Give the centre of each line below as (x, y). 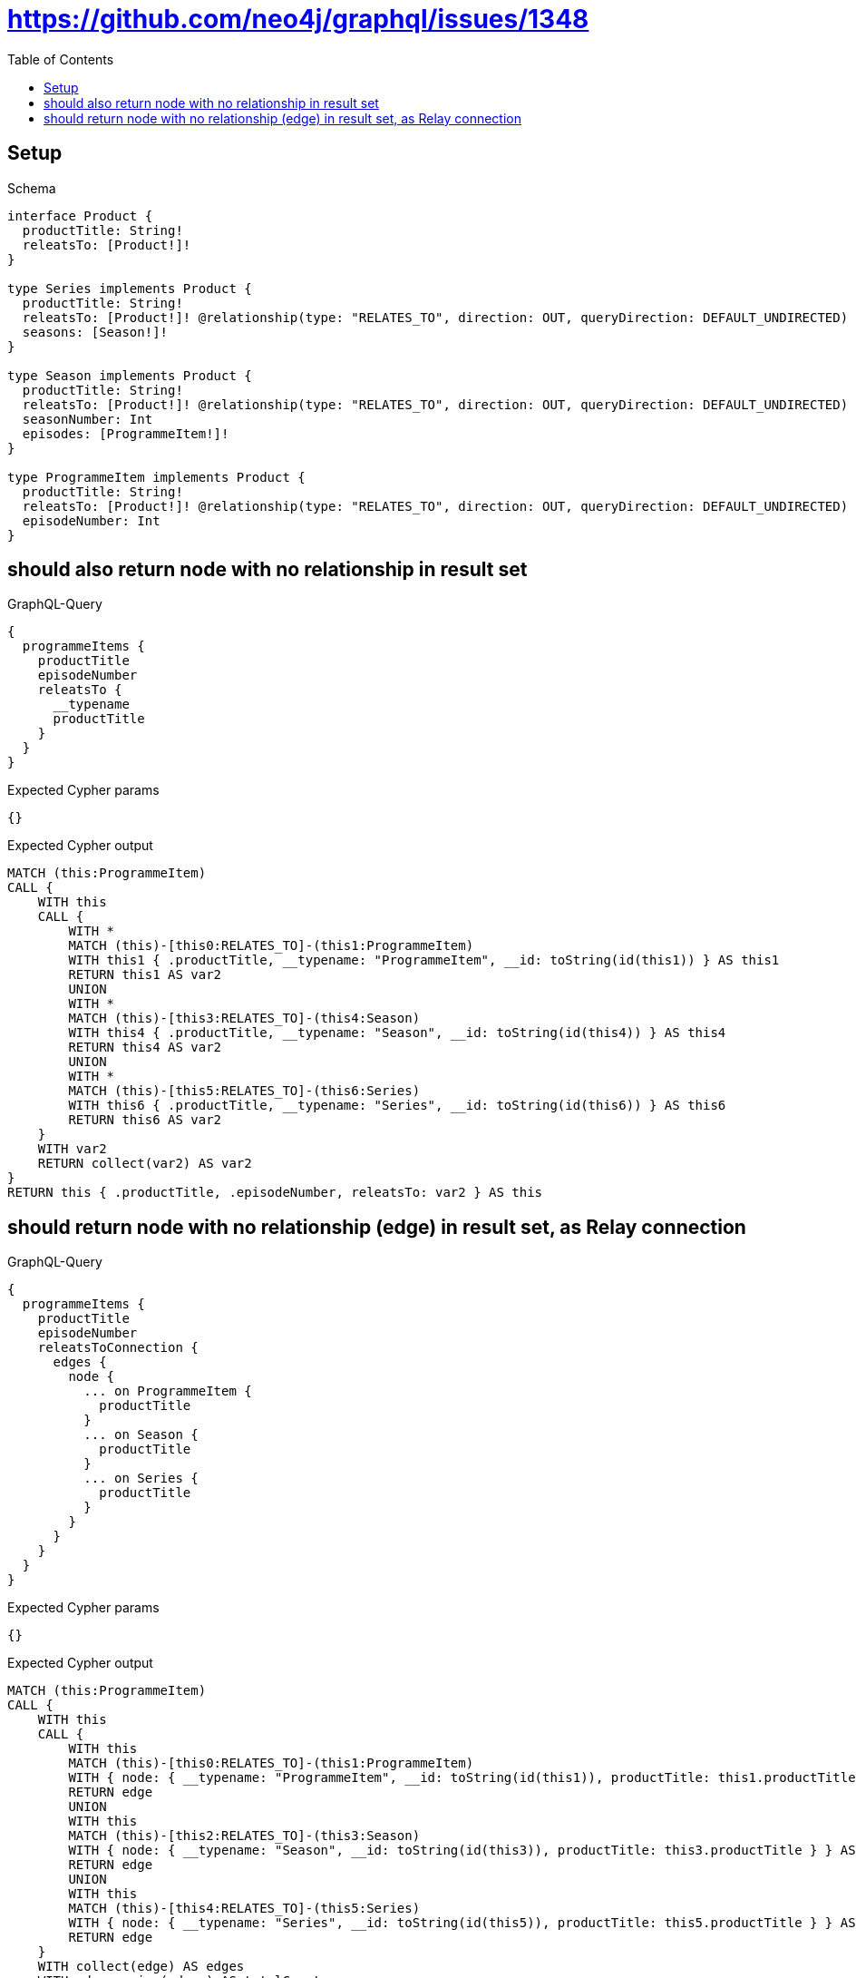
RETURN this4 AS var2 (145, 1048)
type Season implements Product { (130, 375)
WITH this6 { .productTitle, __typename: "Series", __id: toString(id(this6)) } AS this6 (397, 1106)
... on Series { (141, 1479)
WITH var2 (72, 1149)
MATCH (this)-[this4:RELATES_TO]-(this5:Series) (244, 1909)
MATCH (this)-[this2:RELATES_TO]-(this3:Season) (244, 1836)
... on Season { (141, 1435)
